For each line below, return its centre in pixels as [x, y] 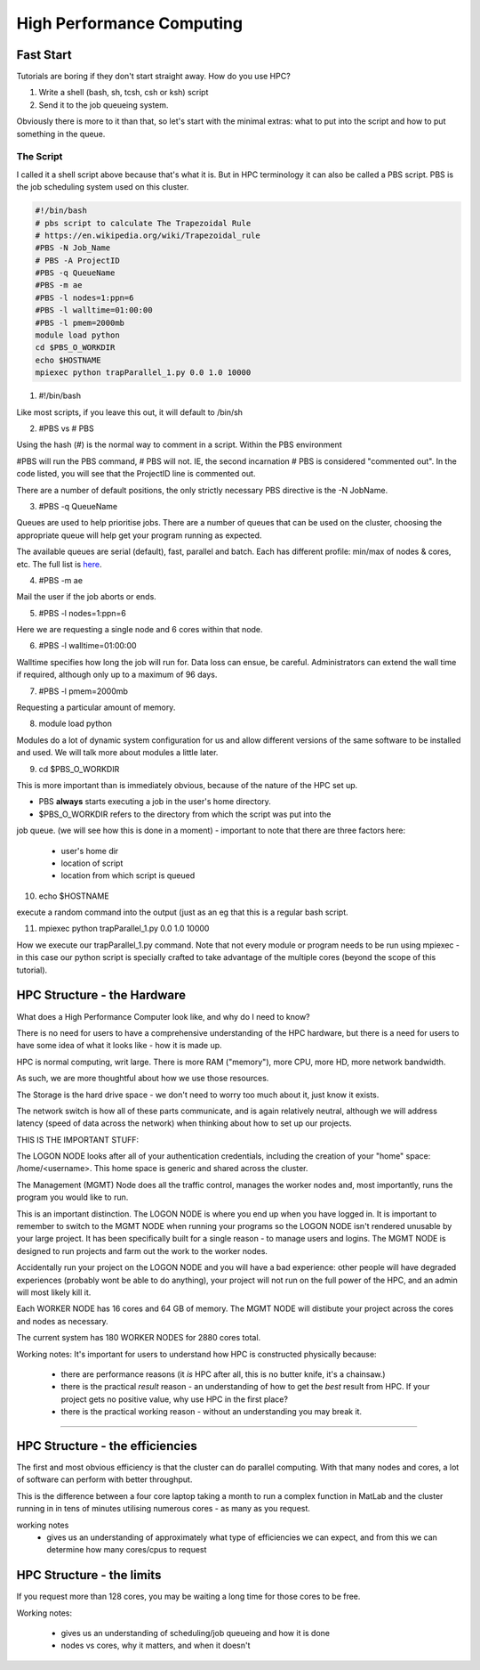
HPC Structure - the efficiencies [107, 1446]
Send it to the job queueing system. [104, 105]
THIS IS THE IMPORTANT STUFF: [78, 1139]
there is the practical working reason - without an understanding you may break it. [212, 1412]
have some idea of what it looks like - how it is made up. [119, 1046]
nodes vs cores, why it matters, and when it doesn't [156, 1646]
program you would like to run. [72, 1197]
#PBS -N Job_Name [73, 248]
